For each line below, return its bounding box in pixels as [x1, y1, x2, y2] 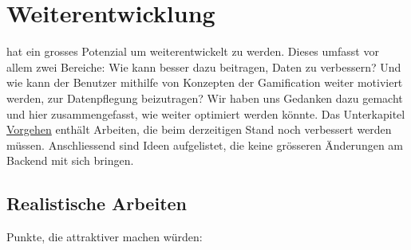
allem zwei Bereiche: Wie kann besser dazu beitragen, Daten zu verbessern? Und [6, 58, 401, 75]
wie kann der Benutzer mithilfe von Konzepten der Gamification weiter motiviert [6, 74, 403, 91]
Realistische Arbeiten [6, 191, 188, 216]
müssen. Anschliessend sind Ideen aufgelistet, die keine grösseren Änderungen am [6, 136, 403, 153]
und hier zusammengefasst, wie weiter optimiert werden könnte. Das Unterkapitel [6, 105, 405, 122]
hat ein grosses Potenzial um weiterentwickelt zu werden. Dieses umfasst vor [6, 43, 379, 60]
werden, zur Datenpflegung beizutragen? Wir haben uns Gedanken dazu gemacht [6, 89, 403, 106]
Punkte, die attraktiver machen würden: [6, 229, 203, 245]
